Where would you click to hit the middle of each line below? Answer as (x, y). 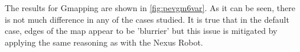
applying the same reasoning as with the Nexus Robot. (104, 42)
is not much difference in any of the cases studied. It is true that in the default (147, 19)
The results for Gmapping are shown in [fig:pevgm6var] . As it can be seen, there (150, 8)
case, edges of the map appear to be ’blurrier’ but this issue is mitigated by (141, 31)
